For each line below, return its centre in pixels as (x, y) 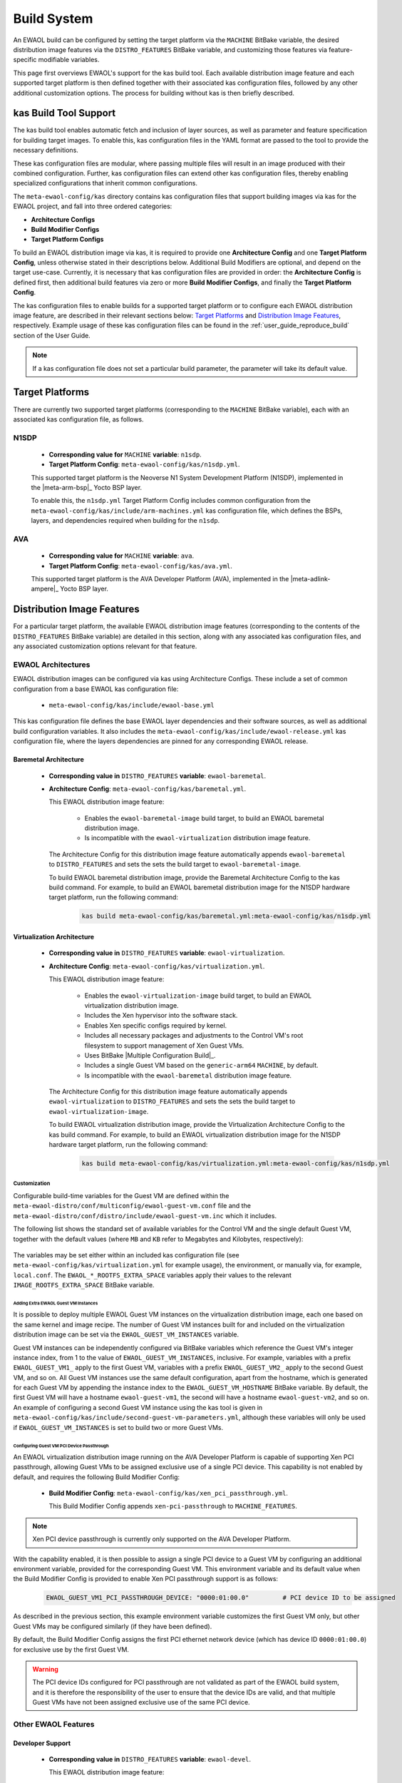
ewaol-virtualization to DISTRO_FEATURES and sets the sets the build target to (172, 1101)
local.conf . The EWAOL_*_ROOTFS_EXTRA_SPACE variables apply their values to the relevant (152, 1275)
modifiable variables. (69, 60)
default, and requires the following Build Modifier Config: (97, 1477)
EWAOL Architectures (52, 665)
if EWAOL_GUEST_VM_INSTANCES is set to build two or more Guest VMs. (118, 1427)
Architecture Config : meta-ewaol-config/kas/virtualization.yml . (157, 966)
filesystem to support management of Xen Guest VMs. (164, 1046)
